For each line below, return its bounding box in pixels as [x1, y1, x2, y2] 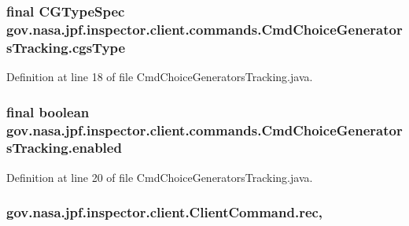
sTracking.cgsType [6, 37, 126, 57]
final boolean [6, 102, 90, 121]
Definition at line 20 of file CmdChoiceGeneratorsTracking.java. [6, 169, 313, 185]
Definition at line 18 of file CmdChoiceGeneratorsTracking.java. [6, 69, 313, 85]
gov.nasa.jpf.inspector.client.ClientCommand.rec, [6, 202, 323, 222]
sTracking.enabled [6, 138, 122, 157]
